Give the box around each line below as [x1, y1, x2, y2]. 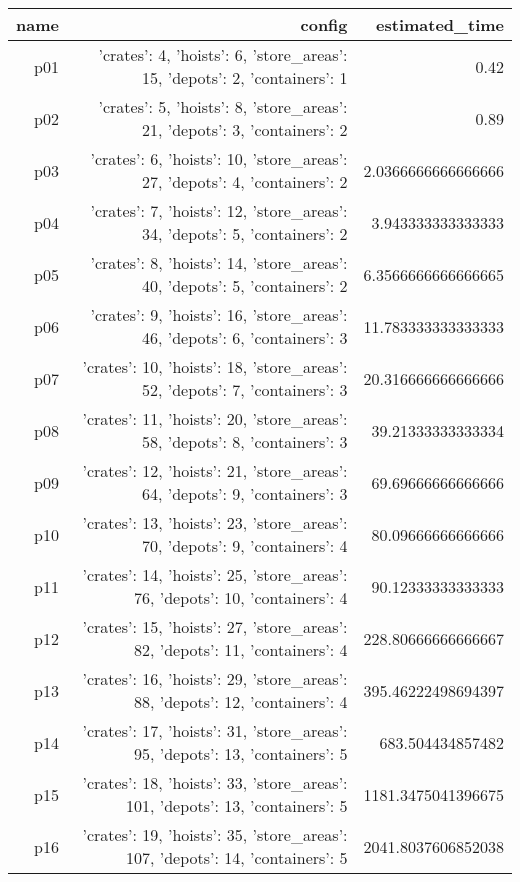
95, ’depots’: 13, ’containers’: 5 [133, 742, 348, 765]
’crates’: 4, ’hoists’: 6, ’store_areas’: [98, 43, 348, 66]
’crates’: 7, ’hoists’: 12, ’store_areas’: [90, 199, 348, 222]
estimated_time [376, 13, 504, 36]
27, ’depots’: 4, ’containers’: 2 [141, 170, 348, 193]
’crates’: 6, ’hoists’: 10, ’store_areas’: [90, 147, 348, 170]
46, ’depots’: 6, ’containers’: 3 [141, 326, 348, 349]
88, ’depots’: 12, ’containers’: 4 [133, 690, 348, 713]
